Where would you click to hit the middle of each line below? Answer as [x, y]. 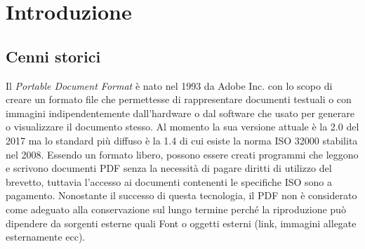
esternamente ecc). [46, 237]
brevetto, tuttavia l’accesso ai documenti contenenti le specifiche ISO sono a [169, 181]
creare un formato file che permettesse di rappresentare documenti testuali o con [179, 99]
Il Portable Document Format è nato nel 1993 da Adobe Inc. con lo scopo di [169, 85]
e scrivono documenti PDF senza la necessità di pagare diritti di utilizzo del [169, 168]
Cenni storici [53, 56]
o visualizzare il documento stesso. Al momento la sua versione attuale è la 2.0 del [182, 127]
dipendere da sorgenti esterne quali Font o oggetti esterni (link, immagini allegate [181, 223]
